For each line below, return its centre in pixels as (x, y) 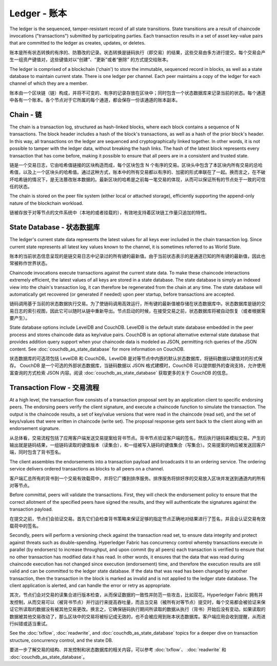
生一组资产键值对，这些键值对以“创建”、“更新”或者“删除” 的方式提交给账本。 (90, 60)
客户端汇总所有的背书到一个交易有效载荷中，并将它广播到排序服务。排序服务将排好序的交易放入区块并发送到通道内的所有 (137, 478)
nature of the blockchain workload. (46, 203)
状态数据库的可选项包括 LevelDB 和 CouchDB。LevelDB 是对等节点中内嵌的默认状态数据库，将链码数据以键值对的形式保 (136, 359)
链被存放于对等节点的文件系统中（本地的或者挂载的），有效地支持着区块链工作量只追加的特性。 (110, 212)
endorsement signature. (35, 428)
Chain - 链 (26, 115)
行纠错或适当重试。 (30, 624)
